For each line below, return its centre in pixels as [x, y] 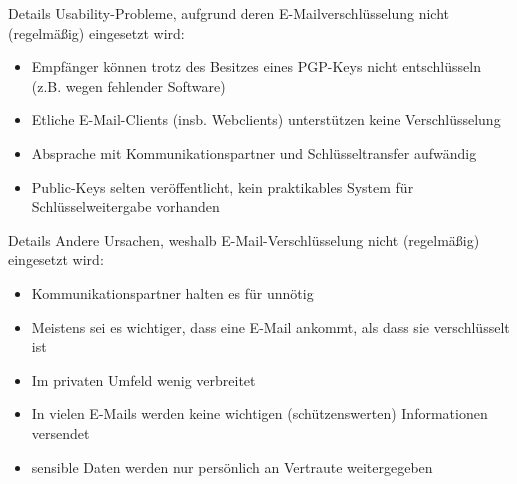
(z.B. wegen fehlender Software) [128, 85]
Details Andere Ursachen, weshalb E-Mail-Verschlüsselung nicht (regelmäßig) [244, 239]
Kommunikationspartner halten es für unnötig [172, 292]
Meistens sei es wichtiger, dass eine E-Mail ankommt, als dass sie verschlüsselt [270, 326]
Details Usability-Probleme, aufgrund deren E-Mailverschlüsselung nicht [229, 13]
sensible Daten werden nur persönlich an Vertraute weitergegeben [232, 466]
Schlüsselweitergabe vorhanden [125, 206]
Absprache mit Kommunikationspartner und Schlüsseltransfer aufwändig [254, 152]
